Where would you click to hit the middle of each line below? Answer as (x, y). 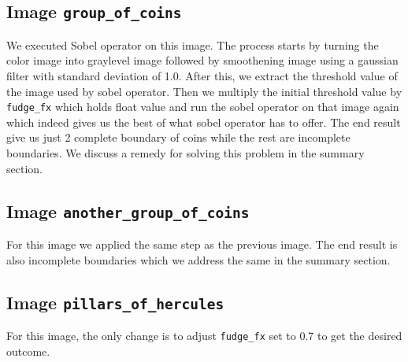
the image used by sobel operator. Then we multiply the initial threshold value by (204, 91)
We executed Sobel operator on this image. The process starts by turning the (193, 44)
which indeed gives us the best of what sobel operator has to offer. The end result (204, 122)
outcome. (28, 351)
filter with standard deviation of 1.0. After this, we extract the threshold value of (202, 75)
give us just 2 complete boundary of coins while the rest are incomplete (178, 137)
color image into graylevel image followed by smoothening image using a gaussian (202, 60)
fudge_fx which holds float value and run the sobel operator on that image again (203, 107)
